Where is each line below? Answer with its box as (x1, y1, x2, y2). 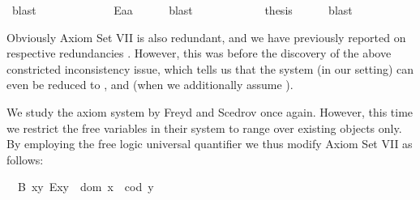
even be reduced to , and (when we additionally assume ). (6, 76, 294, 93)
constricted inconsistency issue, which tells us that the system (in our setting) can (6, 60, 414, 77)
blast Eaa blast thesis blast (11, 2, 353, 18)
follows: (6, 151, 44, 168)
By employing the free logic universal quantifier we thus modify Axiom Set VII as (6, 135, 413, 152)
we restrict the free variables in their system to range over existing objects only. (6, 119, 402, 136)
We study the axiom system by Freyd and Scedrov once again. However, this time (6, 103, 414, 120)
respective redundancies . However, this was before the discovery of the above (6, 45, 392, 62)
